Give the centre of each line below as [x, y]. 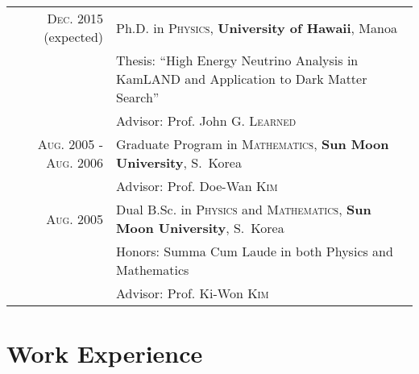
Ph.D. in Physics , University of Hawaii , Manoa [257, 27]
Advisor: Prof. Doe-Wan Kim [197, 186]
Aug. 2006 [75, 162]
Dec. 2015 [75, 18]
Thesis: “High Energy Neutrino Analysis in [237, 60]
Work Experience [105, 353]
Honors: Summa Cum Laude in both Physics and [255, 251]
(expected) [74, 37]
